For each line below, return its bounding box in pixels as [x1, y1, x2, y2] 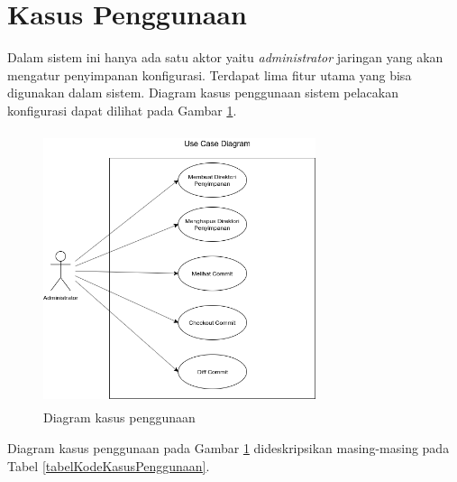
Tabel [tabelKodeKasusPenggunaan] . [7, 456, 210, 475]
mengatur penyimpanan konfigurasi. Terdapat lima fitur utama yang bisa [7, 65, 412, 84]
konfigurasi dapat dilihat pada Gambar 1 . [7, 100, 237, 119]
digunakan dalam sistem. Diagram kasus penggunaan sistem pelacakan [7, 83, 398, 102]
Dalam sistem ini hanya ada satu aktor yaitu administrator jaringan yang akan [7, 48, 443, 67]
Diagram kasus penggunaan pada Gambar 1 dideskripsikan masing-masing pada [7, 439, 450, 458]
